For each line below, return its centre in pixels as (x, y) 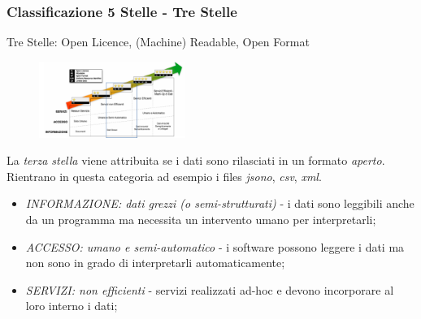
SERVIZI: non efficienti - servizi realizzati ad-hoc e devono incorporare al (210, 289)
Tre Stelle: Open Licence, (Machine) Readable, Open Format (158, 42)
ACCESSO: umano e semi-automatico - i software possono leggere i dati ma (215, 246)
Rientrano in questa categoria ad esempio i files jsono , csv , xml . (164, 176)
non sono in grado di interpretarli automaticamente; (155, 263)
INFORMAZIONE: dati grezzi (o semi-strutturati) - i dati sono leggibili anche (220, 203)
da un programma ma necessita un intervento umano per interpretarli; (201, 219)
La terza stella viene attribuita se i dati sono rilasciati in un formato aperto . (196, 160)
